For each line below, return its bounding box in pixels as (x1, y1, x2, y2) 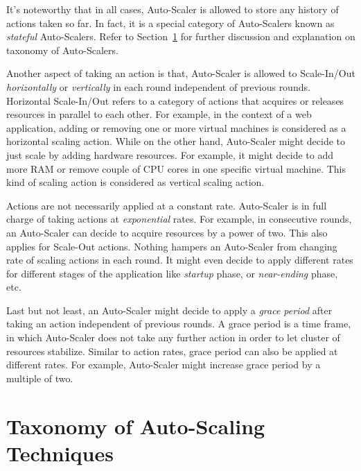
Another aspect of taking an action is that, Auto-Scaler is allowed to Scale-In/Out (6, 66, 355, 80)
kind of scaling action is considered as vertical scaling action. (6, 175, 265, 189)
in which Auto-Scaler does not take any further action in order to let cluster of (6, 330, 340, 345)
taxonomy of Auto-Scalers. (6, 42, 118, 57)
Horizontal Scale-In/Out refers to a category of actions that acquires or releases (6, 93, 344, 108)
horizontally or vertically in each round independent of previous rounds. (6, 79, 310, 94)
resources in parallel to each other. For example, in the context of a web (6, 107, 312, 121)
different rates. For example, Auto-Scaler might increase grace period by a (6, 357, 321, 372)
